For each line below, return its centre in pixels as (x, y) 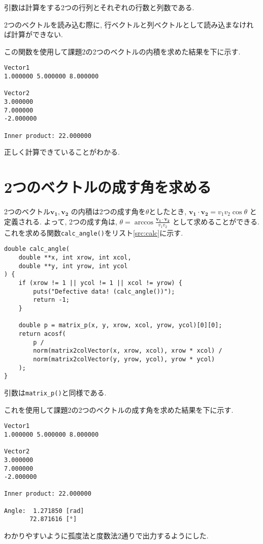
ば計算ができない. (34, 34)
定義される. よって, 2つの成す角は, (61, 221)
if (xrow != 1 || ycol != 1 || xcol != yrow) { (100, 283)
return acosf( (42, 334)
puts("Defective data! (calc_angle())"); (104, 291)
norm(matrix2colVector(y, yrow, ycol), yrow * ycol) (124, 360)
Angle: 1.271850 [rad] (44, 511)
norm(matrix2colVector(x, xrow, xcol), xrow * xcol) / (128, 351)
